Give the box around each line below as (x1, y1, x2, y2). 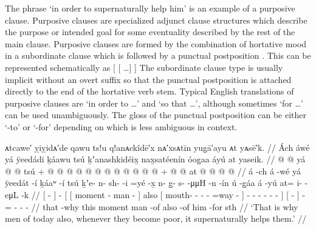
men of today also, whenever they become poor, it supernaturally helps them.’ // (5, 212, 307, 225)
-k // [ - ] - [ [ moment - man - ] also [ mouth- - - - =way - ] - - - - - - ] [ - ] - (21, 188, 306, 201)
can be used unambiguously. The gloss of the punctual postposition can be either (5, 108, 306, 121)
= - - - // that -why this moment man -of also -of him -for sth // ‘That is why (5, 200, 298, 213)
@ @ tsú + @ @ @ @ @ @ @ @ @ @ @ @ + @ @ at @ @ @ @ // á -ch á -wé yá (5, 164, 301, 177)
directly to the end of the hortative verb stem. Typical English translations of (5, 85, 294, 98)
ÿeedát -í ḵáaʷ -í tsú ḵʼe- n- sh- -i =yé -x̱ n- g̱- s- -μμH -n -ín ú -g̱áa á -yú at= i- (5, 176, 302, 189)
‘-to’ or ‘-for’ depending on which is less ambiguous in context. (5, 120, 238, 133)
